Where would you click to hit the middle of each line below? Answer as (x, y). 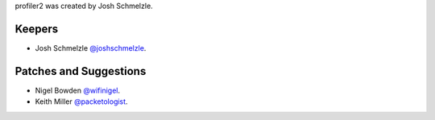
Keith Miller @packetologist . (81, 101)
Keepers (37, 29)
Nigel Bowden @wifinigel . (78, 90)
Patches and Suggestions (81, 71)
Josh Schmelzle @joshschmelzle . (91, 48)
